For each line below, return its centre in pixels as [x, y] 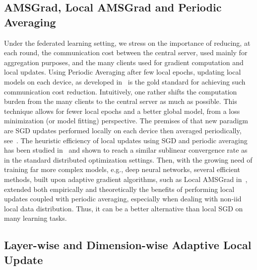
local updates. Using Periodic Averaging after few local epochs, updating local [123, 72]
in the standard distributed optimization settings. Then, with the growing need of [128, 159]
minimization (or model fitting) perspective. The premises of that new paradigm [126, 121]
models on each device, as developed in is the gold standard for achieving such [125, 81]
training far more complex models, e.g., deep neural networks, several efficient [122, 169]
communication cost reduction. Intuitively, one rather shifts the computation [121, 91]
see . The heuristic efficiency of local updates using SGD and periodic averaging [126, 140]
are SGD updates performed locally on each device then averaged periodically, [123, 130]
